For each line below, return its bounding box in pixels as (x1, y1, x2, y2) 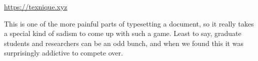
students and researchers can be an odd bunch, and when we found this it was (4, 37, 243, 48)
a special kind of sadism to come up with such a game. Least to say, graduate (4, 28, 241, 38)
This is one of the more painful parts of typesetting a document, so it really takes (4, 18, 254, 28)
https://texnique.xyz (4, 1, 67, 11)
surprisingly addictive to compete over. (4, 47, 123, 58)
